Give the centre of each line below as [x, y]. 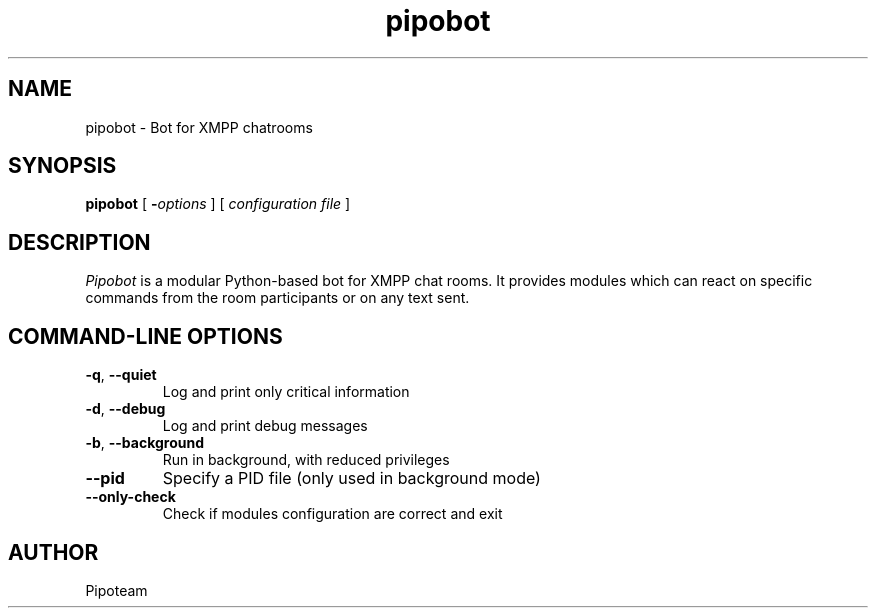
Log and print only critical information [286, 392]
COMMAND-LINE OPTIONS [145, 336]
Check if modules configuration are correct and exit [332, 514]
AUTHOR [53, 552]
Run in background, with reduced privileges [306, 460]
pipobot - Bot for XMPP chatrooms [199, 127]
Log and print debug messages [265, 426]
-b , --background [145, 443]
